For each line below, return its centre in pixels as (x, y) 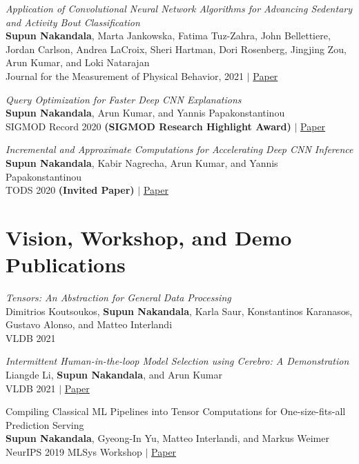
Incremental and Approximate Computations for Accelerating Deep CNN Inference (179, 149)
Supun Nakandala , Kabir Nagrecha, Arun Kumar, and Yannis (142, 162)
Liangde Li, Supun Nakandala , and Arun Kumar (114, 374)
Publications (66, 264)
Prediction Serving (45, 424)
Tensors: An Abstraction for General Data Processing (118, 297)
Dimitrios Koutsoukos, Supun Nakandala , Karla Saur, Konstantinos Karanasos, (179, 311)
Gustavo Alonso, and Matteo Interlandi (89, 324)
